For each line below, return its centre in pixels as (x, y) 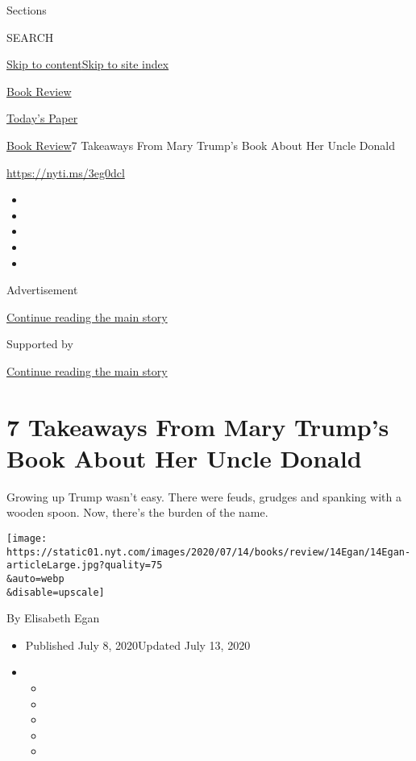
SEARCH (30, 37)
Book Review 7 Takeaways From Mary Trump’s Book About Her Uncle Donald (201, 145)
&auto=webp (35, 578)
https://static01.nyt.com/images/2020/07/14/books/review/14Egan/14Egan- (209, 552)
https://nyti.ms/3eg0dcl (66, 172)
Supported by (40, 344)
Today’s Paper (42, 118)
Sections (27, 10)
